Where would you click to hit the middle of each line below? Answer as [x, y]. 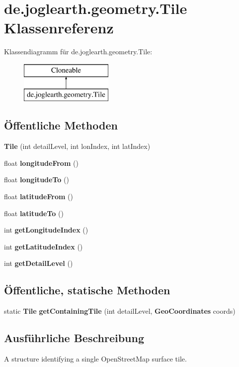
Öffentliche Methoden [61, 125]
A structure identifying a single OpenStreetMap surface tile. [95, 359]
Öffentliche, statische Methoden [87, 290]
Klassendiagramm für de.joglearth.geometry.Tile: [78, 52]
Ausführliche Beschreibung [74, 338]
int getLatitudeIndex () [43, 246]
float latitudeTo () [34, 213]
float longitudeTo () [37, 180]
